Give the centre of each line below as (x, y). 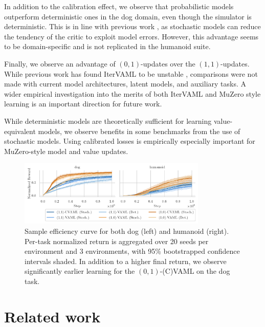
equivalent (20, 131)
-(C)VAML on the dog (195, 271)
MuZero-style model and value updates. (66, 151)
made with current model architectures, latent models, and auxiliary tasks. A (125, 84)
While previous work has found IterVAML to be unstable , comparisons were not (131, 73)
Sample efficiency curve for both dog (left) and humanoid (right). (127, 231)
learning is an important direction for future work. (83, 104)
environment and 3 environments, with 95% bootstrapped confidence (132, 251)
